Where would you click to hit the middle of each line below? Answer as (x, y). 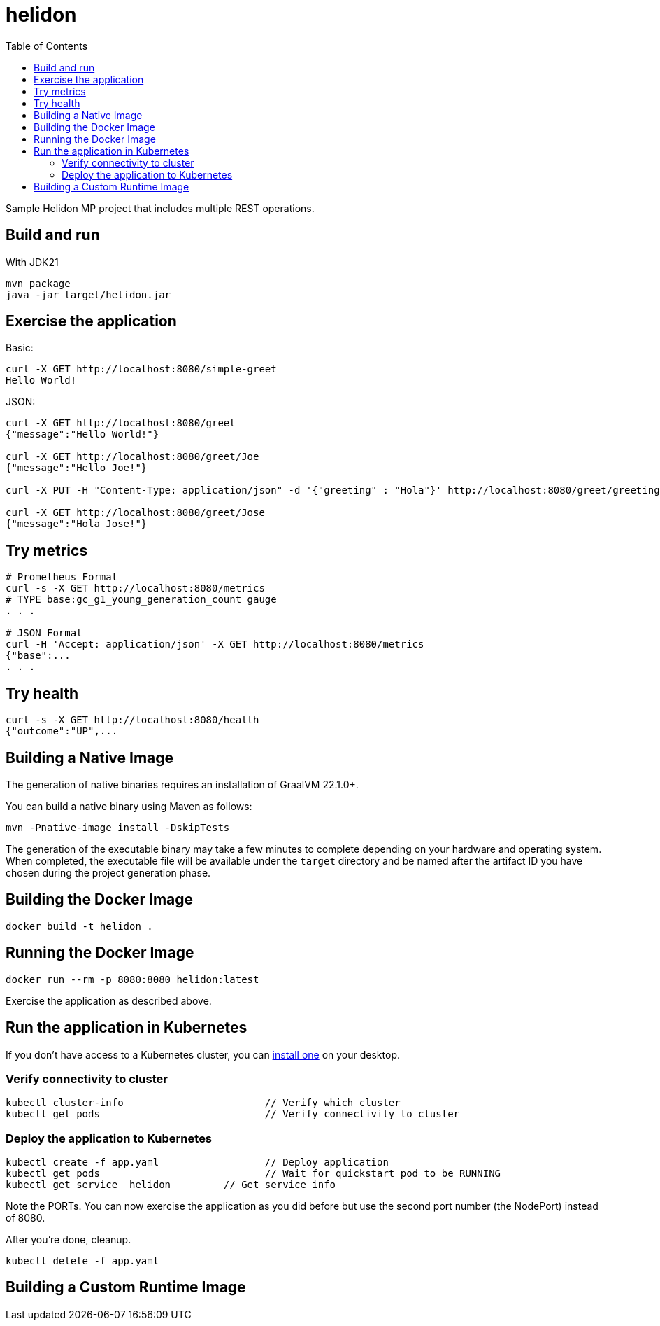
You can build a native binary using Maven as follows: (129, 806)
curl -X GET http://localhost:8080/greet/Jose (135, 513)
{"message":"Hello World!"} (82, 434)
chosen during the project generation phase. (108, 872)
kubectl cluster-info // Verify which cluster (203, 1103)
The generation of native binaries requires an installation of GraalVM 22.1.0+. (182, 784)
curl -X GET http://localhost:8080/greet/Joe (132, 457)
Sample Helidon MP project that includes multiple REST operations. (160, 208)
